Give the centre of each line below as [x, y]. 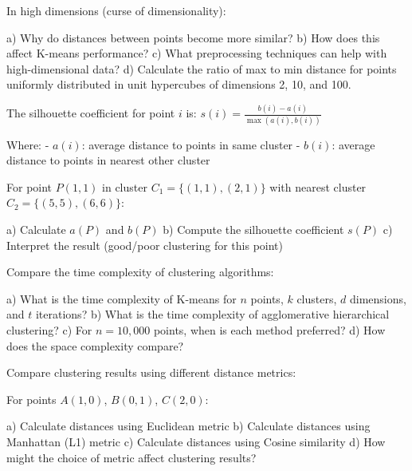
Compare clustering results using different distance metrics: [151, 372]
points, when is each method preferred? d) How [269, 329]
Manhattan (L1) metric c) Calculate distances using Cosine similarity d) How [196, 441]
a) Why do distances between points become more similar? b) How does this [193, 37]
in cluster [125, 186]
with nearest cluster [318, 186]
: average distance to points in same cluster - [191, 144]
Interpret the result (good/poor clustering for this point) [145, 245]
